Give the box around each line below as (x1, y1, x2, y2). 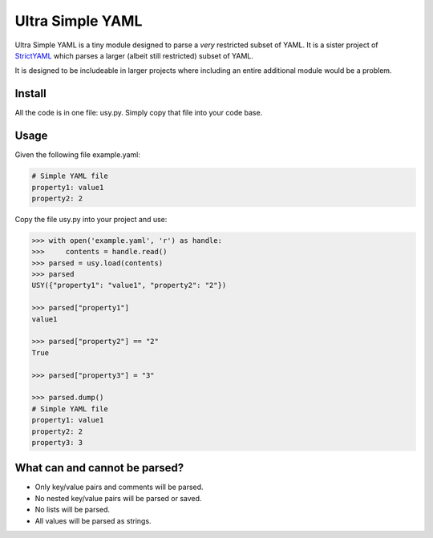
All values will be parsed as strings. (34, 516, 152, 525)
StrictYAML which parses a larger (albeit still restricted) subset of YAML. (14, 51, 254, 60)
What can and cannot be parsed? (14, 461, 184, 475)
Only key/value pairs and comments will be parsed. (34, 482, 204, 492)
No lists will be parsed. (34, 505, 111, 515)
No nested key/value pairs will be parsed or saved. (34, 493, 202, 503)
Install (14, 87, 47, 100)
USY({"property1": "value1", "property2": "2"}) (31, 281, 227, 290)
